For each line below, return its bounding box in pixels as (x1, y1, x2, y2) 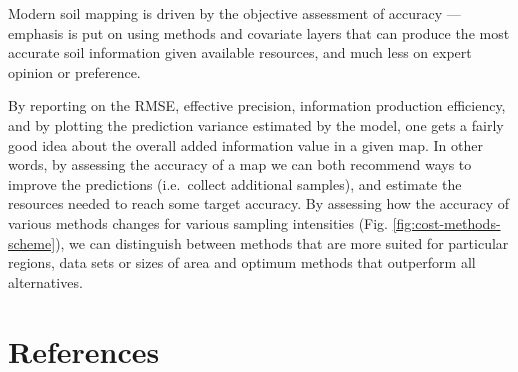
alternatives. (8, 271, 83, 292)
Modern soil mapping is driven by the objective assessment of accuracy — (8, 3, 461, 23)
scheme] (8, 232, 56, 253)
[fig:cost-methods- (392, 212, 501, 233)
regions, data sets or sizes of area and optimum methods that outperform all (8, 252, 476, 273)
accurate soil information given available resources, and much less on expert (8, 42, 472, 63)
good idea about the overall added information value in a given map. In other (8, 134, 483, 155)
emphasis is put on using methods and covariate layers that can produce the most (8, 22, 510, 43)
